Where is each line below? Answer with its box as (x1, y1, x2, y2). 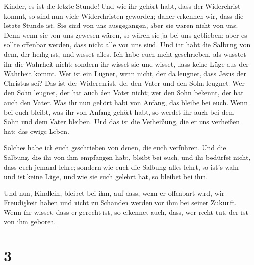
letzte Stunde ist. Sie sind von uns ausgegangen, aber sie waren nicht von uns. (4, 20, 238, 30)
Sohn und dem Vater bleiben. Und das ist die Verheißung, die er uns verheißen (4, 116, 240, 127)
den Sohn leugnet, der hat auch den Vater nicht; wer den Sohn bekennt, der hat (4, 87, 244, 98)
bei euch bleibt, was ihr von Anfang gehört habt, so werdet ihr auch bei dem (4, 106, 234, 117)
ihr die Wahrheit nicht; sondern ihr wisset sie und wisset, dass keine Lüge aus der (4, 58, 249, 69)
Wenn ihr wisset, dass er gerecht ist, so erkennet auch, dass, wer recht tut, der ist (4, 207, 248, 217)
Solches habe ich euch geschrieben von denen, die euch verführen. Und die (4, 142, 226, 153)
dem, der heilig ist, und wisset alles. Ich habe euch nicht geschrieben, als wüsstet (4, 49, 246, 59)
